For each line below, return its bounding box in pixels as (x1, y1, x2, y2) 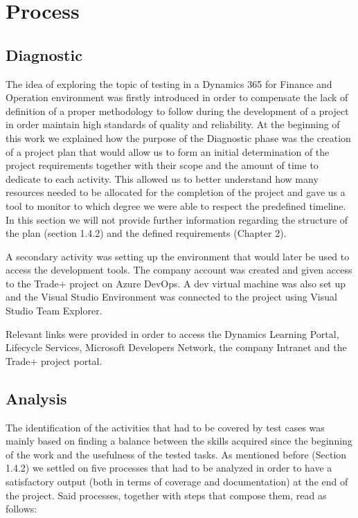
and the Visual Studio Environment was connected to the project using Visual (6, 289, 337, 304)
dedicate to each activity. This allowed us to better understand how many (6, 171, 319, 186)
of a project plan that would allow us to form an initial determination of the (6, 144, 330, 159)
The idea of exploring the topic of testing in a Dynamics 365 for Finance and (6, 76, 332, 91)
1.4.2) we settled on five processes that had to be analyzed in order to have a (6, 461, 332, 475)
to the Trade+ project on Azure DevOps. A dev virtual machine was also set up (6, 276, 346, 290)
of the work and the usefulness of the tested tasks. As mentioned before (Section (6, 447, 347, 461)
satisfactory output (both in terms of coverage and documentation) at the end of (6, 474, 348, 489)
